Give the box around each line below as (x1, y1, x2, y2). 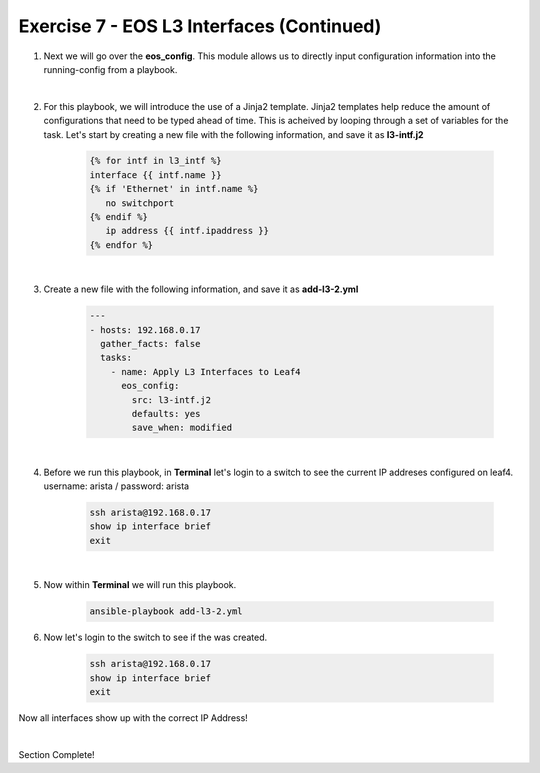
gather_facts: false (100, 338, 201, 349)
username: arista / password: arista (43, 480, 190, 492)
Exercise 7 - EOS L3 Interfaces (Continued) (18, 15, 382, 37)
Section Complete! (18, 748, 95, 760)
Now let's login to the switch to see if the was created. (43, 631, 268, 644)
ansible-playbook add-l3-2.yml (89, 606, 244, 617)
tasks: (100, 352, 133, 364)
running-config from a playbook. (43, 63, 178, 75)
